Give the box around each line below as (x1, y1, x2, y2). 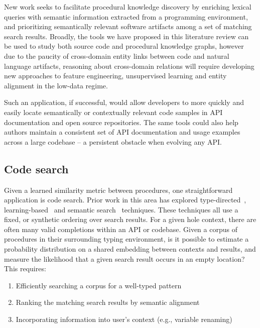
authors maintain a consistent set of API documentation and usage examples (4, 127, 240, 137)
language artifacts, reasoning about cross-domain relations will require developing (4, 60, 254, 71)
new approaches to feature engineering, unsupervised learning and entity (4, 70, 227, 81)
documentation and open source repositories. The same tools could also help (4, 117, 238, 127)
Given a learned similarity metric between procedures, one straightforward (4, 184, 233, 195)
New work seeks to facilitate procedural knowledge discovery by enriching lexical (4, 2, 251, 12)
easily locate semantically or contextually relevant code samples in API (4, 106, 223, 117)
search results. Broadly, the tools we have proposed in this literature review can (4, 31, 249, 41)
